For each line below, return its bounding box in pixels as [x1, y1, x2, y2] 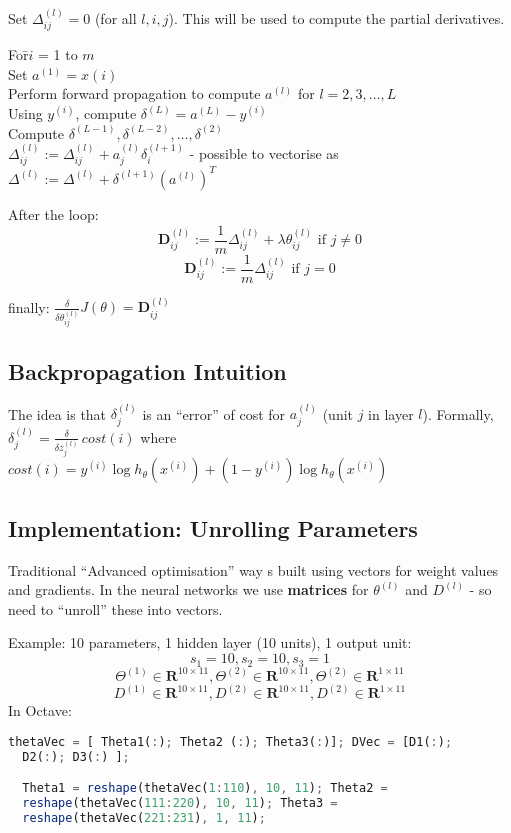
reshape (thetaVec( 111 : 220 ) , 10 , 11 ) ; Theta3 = [22, 796, 338, 811]
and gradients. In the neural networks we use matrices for [8, 579, 369, 600]
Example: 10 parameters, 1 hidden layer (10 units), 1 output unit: [8, 632, 412, 653]
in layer [368, 403, 414, 424]
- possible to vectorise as [189, 143, 339, 164]
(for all [94, 7, 137, 28]
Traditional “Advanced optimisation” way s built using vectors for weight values [8, 559, 499, 580]
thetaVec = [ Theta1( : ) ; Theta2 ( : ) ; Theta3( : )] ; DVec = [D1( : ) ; [8, 734, 453, 749]
